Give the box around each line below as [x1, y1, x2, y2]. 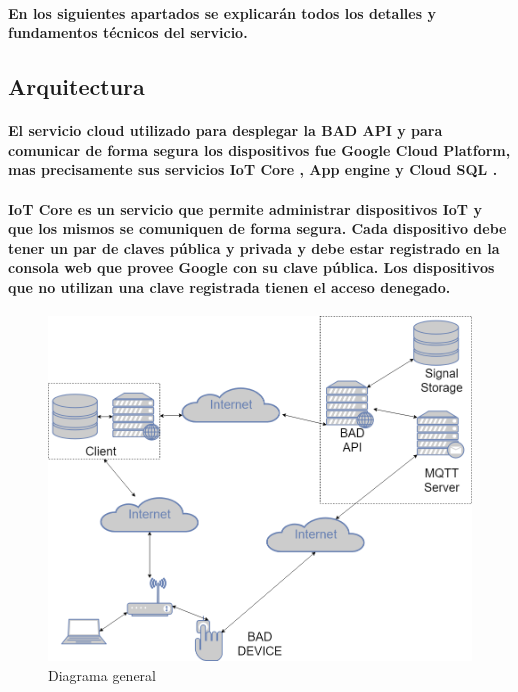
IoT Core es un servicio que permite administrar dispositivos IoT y [8, 198, 482, 219]
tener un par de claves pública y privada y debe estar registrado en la [8, 237, 500, 258]
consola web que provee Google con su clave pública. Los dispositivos [8, 257, 495, 278]
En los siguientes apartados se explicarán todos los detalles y [8, 2, 436, 23]
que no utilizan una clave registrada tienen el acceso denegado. [8, 276, 451, 297]
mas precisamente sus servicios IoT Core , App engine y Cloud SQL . [8, 159, 498, 180]
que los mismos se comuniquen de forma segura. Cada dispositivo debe [8, 218, 507, 239]
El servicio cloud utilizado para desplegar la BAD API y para [8, 120, 443, 141]
